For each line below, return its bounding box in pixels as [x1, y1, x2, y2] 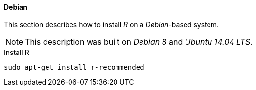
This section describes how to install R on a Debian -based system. [4, 20, 219, 29]
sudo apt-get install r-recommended [4, 63, 144, 71]
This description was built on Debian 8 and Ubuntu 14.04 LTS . [25, 36, 253, 47]
